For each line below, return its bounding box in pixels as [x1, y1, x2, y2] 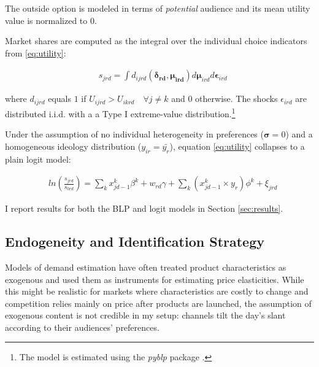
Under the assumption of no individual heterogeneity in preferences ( [5, 128, 264, 141]
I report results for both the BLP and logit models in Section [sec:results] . [5, 202, 283, 215]
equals [48, 92, 71, 105]
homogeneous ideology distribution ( [5, 139, 142, 152]
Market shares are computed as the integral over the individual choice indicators [5, 34, 307, 47]
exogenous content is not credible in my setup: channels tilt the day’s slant [5, 309, 286, 322]
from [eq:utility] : [5, 46, 66, 59]
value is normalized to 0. [5, 14, 97, 26]
